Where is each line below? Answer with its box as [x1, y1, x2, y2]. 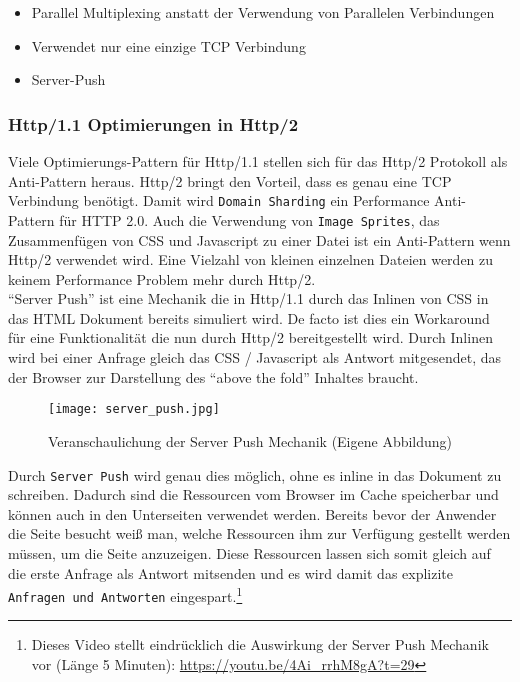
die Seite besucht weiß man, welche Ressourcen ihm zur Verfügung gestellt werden [8, 523, 511, 544]
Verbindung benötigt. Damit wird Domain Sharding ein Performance [8, 190, 430, 211]
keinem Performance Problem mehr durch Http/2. [8, 268, 316, 289]
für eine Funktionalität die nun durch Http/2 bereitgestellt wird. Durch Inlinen [8, 327, 493, 348]
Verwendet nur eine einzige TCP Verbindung [31, 35, 306, 56]
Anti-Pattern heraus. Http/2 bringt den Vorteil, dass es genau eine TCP [8, 170, 452, 191]
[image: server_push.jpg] [48, 402, 220, 417]
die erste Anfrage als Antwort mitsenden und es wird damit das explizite [8, 562, 454, 583]
